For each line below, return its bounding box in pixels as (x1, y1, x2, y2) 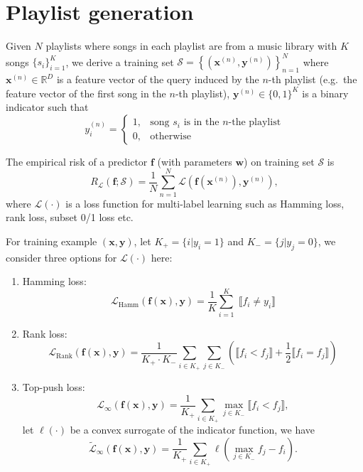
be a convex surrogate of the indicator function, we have (70, 422, 315, 436)
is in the (183, 117, 220, 128)
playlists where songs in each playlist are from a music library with (45, 38, 337, 53)
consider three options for (6, 250, 117, 264)
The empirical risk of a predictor (6, 154, 148, 168)
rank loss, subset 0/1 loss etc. (6, 210, 134, 225)
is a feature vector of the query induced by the (56, 72, 259, 87)
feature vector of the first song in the (6, 85, 166, 100)
